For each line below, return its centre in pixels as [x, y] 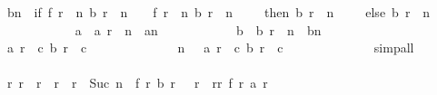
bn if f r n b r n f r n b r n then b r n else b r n [218, 12]
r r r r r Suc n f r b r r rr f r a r [137, 83]
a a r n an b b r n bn [198, 29]
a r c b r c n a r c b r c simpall [210, 47]
